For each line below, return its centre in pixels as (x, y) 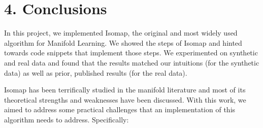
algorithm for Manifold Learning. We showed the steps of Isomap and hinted (123, 42)
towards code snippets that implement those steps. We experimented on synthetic (131, 53)
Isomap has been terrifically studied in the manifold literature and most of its (125, 90)
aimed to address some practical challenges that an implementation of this (120, 109)
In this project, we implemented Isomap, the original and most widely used (121, 33)
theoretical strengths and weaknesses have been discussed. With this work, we (125, 99)
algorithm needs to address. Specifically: (67, 119)
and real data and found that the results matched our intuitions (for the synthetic (132, 62)
